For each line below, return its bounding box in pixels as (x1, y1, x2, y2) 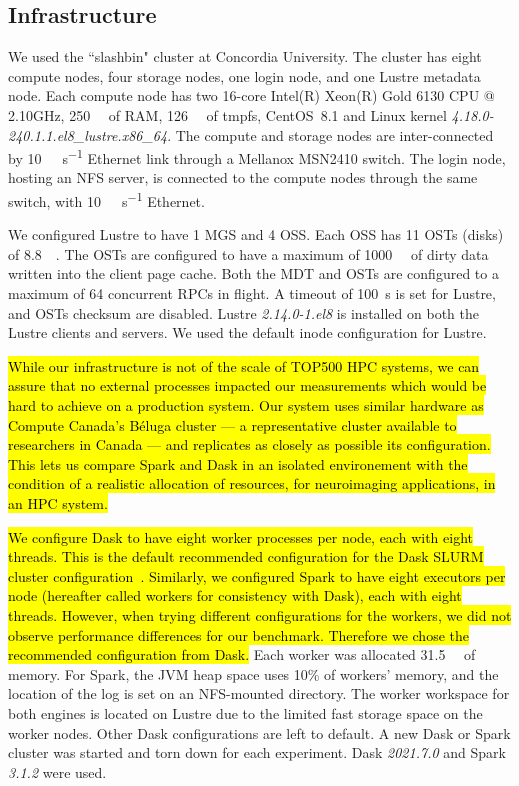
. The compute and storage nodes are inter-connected (167, 124, 494, 145)
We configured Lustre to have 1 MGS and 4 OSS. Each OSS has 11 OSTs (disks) (8, 224, 504, 245)
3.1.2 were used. (8, 761, 107, 782)
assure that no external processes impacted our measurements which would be (8, 375, 487, 396)
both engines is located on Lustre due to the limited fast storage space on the (8, 702, 483, 723)
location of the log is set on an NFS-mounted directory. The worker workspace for (8, 683, 510, 704)
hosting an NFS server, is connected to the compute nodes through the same (8, 167, 478, 188)
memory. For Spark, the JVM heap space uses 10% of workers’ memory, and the (8, 663, 499, 684)
